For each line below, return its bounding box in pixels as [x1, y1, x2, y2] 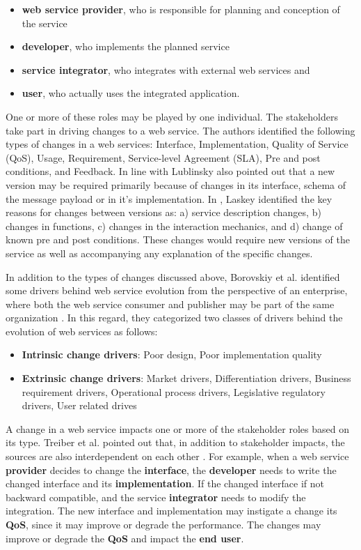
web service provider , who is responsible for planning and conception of [22, 2, 340, 16]
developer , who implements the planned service [22, 39, 230, 54]
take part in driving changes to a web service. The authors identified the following [6, 123, 355, 137]
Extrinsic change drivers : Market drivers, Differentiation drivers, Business [22, 371, 351, 385]
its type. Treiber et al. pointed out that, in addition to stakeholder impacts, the [6, 435, 345, 450]
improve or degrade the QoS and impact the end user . [6, 530, 244, 545]
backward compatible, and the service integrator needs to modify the [6, 489, 306, 504]
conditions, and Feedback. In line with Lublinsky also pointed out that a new [6, 164, 335, 178]
